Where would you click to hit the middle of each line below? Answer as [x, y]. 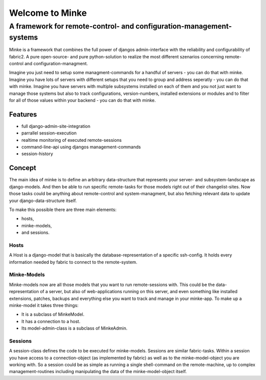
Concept [23, 168]
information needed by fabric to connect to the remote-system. [73, 262]
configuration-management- [184, 26]
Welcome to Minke [48, 13]
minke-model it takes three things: [44, 305]
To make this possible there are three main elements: [63, 210]
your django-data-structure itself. [43, 201]
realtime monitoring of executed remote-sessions [71, 140]
